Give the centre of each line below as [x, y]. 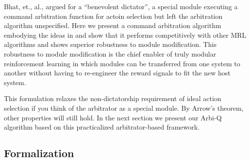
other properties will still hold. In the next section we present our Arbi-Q [113, 117]
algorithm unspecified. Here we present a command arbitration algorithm [113, 25]
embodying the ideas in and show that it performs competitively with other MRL [125, 35]
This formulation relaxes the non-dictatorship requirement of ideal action [113, 98]
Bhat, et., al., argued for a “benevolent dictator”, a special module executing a [121, 6]
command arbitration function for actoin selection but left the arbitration [113, 16]
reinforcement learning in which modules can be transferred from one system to [122, 63]
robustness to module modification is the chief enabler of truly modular [110, 53]
